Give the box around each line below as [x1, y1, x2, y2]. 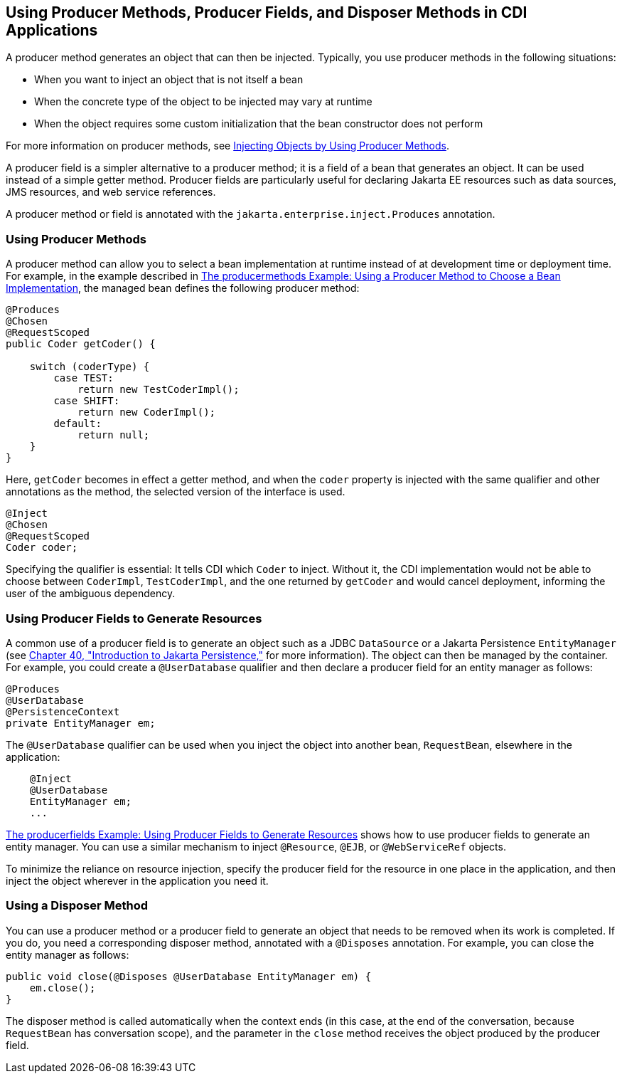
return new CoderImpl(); [77, 406, 216, 419]
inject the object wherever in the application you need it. [6, 874, 269, 887]
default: [53, 418, 102, 430]
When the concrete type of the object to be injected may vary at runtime [34, 95, 372, 108]
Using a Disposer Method [6, 898, 149, 913]
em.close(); [29, 981, 96, 994]
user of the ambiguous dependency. [6, 587, 176, 600]
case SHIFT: [53, 395, 120, 407]
